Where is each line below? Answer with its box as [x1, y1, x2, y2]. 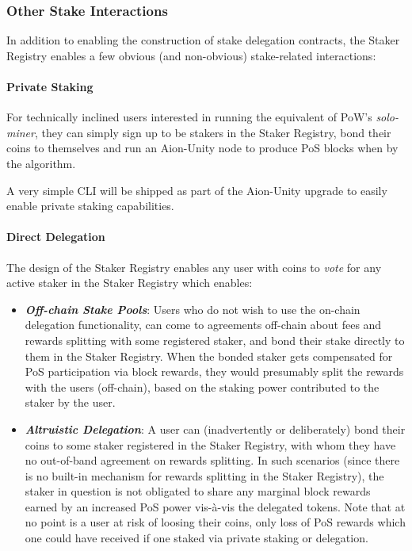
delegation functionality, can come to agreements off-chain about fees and [25, 316, 382, 333]
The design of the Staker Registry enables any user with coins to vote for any [6, 258, 382, 275]
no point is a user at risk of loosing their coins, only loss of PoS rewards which [25, 514, 406, 530]
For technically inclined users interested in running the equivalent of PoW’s [6, 109, 372, 125]
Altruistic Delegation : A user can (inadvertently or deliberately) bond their [25, 420, 406, 437]
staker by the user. [25, 394, 116, 411]
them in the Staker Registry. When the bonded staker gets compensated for [25, 347, 393, 364]
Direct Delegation [6, 228, 105, 245]
